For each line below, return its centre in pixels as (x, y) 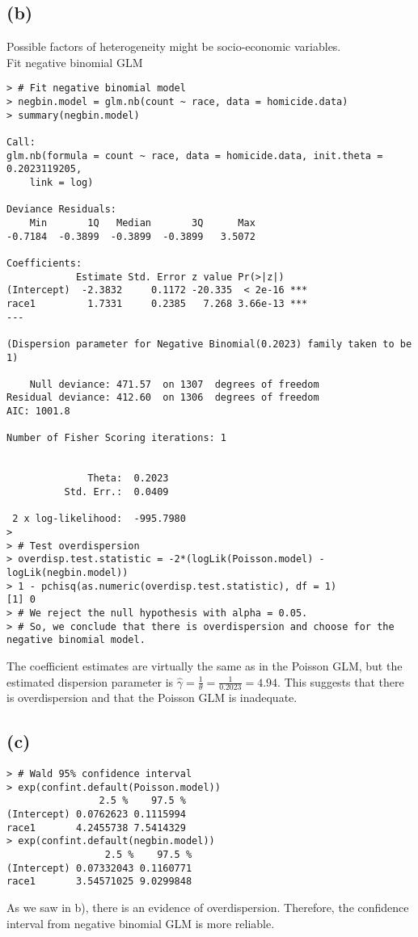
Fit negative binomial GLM (75, 62)
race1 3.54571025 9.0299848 (99, 882)
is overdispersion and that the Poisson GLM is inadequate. (152, 697)
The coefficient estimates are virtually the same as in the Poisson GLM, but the (205, 665)
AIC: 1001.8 (38, 412)
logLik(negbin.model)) (68, 573)
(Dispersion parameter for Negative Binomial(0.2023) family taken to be (209, 344)
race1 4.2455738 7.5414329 (96, 828)
